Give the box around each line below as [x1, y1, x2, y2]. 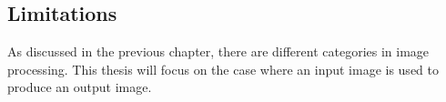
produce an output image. [7, 77, 152, 97]
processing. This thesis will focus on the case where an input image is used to [7, 59, 439, 78]
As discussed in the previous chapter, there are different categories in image [7, 42, 430, 61]
